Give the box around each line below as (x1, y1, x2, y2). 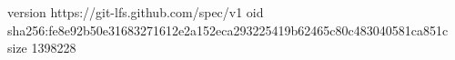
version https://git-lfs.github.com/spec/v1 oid (7, 3, 264, 21)
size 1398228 (7, 38, 76, 57)
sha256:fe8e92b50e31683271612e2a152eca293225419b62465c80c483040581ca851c (7, 20, 449, 39)
